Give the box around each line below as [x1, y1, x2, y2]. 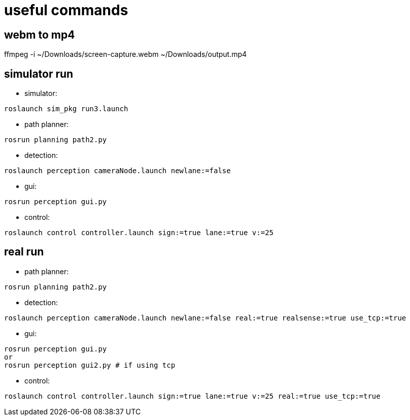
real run [4, 245, 44, 259]
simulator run [4, 67, 74, 80]
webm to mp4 [4, 28, 75, 41]
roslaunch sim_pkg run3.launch [4, 105, 128, 113]
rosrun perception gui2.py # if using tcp [4, 361, 176, 369]
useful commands [4, 2, 128, 19]
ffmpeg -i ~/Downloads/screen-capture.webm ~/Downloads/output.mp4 [4, 50, 247, 59]
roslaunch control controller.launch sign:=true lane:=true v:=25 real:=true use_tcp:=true [4, 392, 381, 400]
